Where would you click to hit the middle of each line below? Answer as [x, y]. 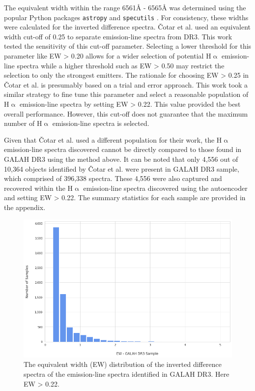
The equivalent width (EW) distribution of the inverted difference [123, 364]
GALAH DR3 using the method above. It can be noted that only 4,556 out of [121, 159]
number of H [23, 123]
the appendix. [25, 207]
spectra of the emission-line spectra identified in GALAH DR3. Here [127, 374]
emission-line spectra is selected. [101, 123]
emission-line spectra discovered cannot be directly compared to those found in [123, 149]
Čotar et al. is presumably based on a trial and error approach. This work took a [126, 84]
